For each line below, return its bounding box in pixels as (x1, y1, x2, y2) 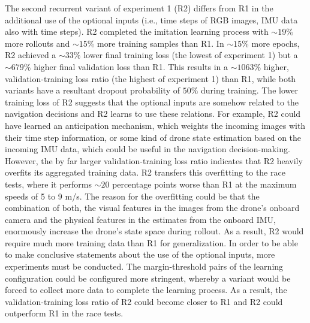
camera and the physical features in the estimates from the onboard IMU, (5, 213, 276, 225)
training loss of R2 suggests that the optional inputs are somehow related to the (5, 95, 299, 108)
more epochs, (251, 37, 300, 49)
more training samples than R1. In (97, 37, 224, 49)
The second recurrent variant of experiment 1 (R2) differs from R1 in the (5, 2, 273, 14)
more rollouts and (5, 37, 70, 49)
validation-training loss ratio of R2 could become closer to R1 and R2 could (5, 295, 283, 307)
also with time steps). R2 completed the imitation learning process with (5, 25, 269, 38)
